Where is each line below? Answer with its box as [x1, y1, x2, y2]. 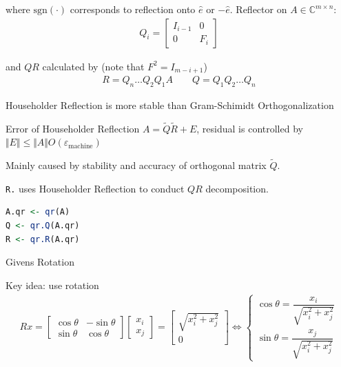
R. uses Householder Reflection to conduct [6, 181, 185, 195]
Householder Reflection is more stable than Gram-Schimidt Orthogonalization [6, 97, 334, 112]
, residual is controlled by [196, 121, 303, 135]
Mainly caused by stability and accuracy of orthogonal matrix [6, 158, 267, 172]
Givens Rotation [6, 255, 74, 269]
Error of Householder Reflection [6, 121, 140, 135]
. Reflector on [229, 2, 287, 16]
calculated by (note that [42, 59, 145, 73]
